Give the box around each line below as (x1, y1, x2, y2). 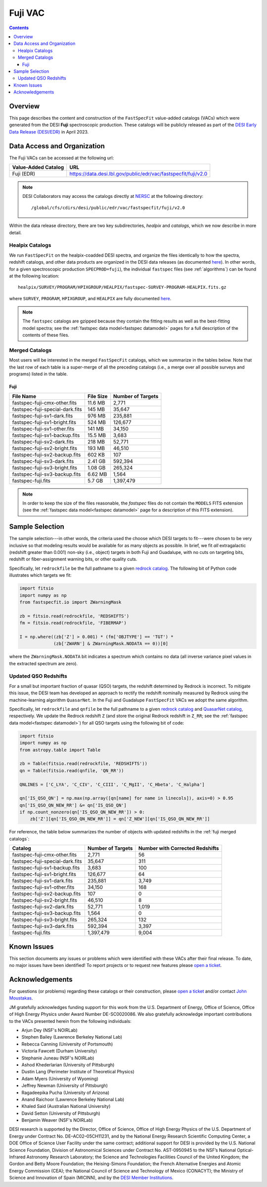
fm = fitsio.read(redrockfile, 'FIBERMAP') (19, 620, 127, 626)
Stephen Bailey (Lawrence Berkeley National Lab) (21, 1034, 123, 1040)
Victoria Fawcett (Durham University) (21, 1048, 97, 1054)
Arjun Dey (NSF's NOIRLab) (21, 1027, 78, 1033)
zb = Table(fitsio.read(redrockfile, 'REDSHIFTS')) (19, 761, 148, 767)
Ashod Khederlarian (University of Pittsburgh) (21, 1061, 115, 1068)
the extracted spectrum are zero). (9, 660, 78, 666)
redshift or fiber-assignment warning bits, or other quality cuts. (9, 556, 137, 562)
